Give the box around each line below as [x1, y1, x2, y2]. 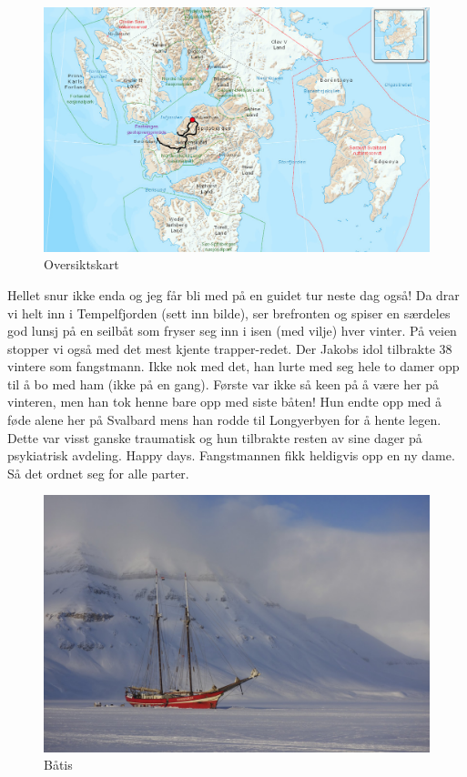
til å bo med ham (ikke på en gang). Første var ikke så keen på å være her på [7, 374, 440, 393]
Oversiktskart [44, 255, 119, 274]
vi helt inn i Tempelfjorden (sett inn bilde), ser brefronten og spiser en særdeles [7, 303, 451, 322]
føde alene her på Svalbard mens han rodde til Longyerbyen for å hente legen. [7, 410, 442, 429]
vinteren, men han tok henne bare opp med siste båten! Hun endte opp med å [7, 392, 442, 411]
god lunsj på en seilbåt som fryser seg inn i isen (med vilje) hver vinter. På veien [7, 321, 457, 340]
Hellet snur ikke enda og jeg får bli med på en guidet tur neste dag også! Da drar [7, 285, 460, 304]
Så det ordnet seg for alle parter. [7, 463, 189, 482]
